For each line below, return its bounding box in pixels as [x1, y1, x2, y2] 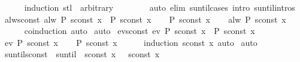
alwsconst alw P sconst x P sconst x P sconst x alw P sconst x [4, 13, 286, 25]
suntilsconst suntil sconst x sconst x [4, 48, 160, 60]
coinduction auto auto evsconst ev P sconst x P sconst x [24, 24, 255, 37]
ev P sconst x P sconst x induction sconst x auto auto [4, 36, 257, 48]
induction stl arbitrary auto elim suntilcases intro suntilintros [24, 1, 295, 13]
